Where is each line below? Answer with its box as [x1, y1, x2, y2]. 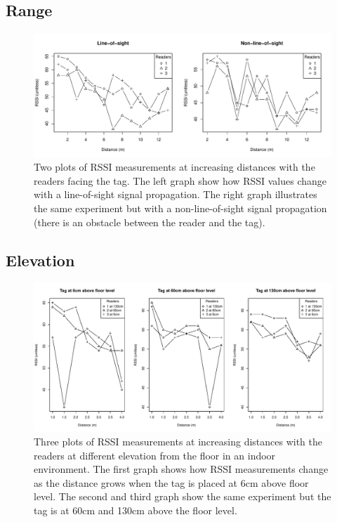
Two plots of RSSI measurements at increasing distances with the [34, 159, 315, 174]
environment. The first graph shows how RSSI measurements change [34, 462, 329, 476]
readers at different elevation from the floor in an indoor [34, 448, 276, 462]
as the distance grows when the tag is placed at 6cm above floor [34, 475, 309, 490]
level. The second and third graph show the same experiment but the [34, 489, 331, 504]
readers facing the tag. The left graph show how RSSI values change [34, 173, 327, 188]
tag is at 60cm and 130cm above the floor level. [34, 502, 237, 517]
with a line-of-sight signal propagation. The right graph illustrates [34, 187, 317, 202]
